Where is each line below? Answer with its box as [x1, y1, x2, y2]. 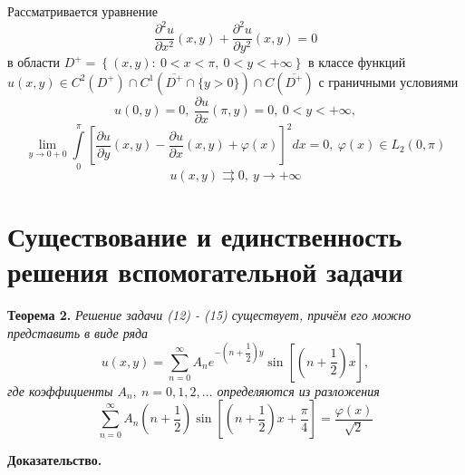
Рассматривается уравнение [7, 2, 159, 20]
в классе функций [307, 53, 406, 72]
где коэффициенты [7, 381, 113, 400]
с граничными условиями [318, 72, 459, 91]
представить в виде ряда [7, 323, 149, 342]
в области [7, 53, 61, 72]
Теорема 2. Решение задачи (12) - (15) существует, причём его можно [7, 305, 412, 324]
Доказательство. [7, 451, 102, 470]
